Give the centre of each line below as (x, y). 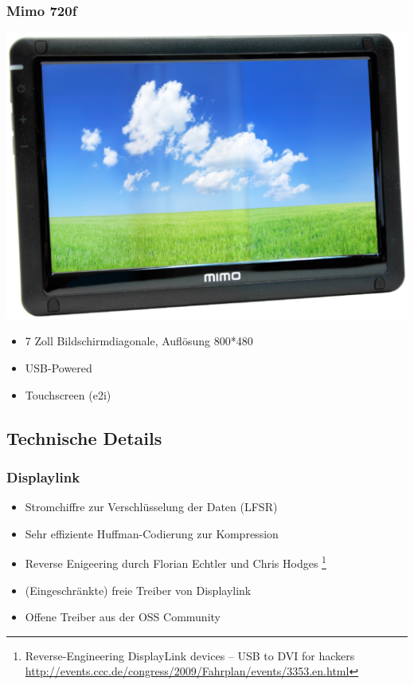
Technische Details (84, 437)
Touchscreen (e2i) (68, 394)
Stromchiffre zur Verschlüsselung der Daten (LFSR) (151, 507)
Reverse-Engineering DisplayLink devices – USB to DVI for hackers (190, 655)
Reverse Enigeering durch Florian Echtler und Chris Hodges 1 (176, 562)
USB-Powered (59, 367)
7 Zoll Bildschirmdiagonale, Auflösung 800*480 (139, 341)
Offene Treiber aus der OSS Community (123, 617)
